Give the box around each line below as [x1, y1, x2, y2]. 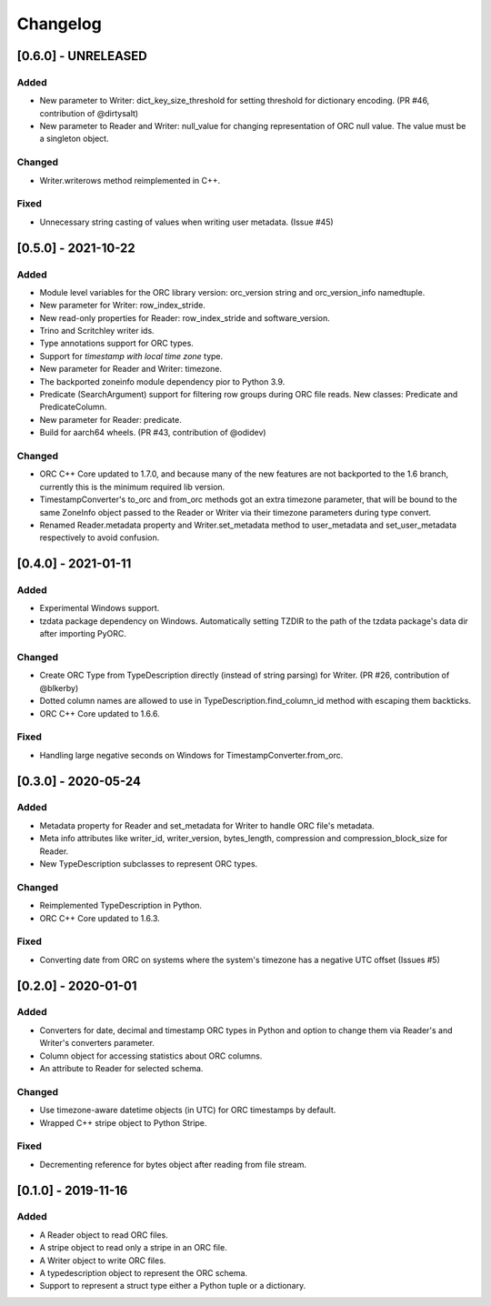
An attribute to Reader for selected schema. [39, 1063, 204, 1074]
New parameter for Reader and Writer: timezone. [39, 364, 223, 375]
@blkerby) [39, 682, 79, 693]
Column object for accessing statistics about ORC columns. [39, 1050, 263, 1061]
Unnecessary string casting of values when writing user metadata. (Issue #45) [39, 216, 334, 227]
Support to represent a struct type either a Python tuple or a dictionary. [39, 1281, 306, 1291]
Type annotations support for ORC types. [39, 337, 195, 349]
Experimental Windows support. [39, 603, 160, 614]
